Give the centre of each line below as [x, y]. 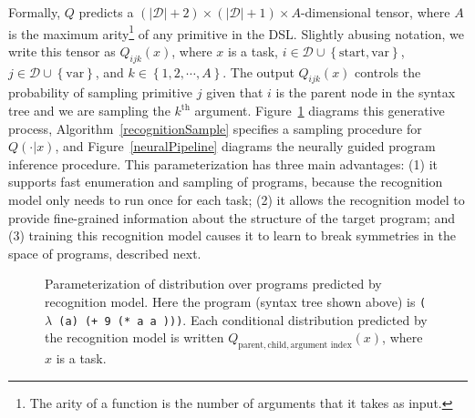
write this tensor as [62, 51]
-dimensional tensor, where [375, 12]
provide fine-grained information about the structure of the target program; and [232, 217]
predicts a [106, 12]
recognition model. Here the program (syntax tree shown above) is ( [236, 301]
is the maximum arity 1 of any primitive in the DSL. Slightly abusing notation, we [237, 32]
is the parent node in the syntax [366, 92]
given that [235, 92]
